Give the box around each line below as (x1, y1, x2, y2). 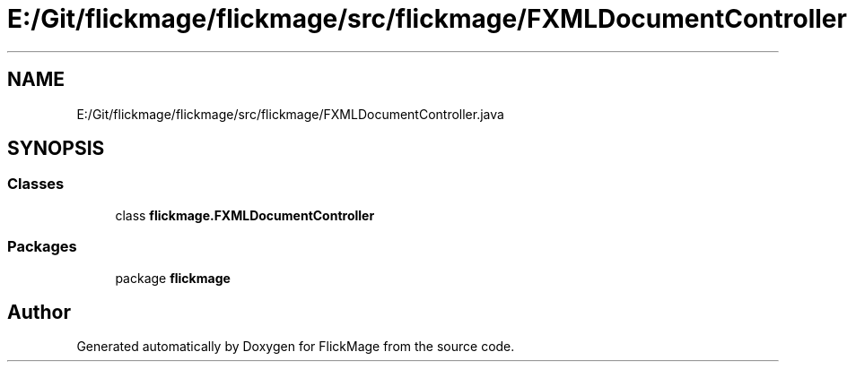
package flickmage (115, 270, 231, 286)
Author (7, 300, 71, 323)
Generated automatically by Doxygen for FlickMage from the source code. (76, 339, 515, 355)
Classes (7, 175, 65, 193)
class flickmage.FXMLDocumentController (115, 207, 375, 223)
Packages (7, 237, 77, 256)
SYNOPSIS (7, 137, 105, 160)
